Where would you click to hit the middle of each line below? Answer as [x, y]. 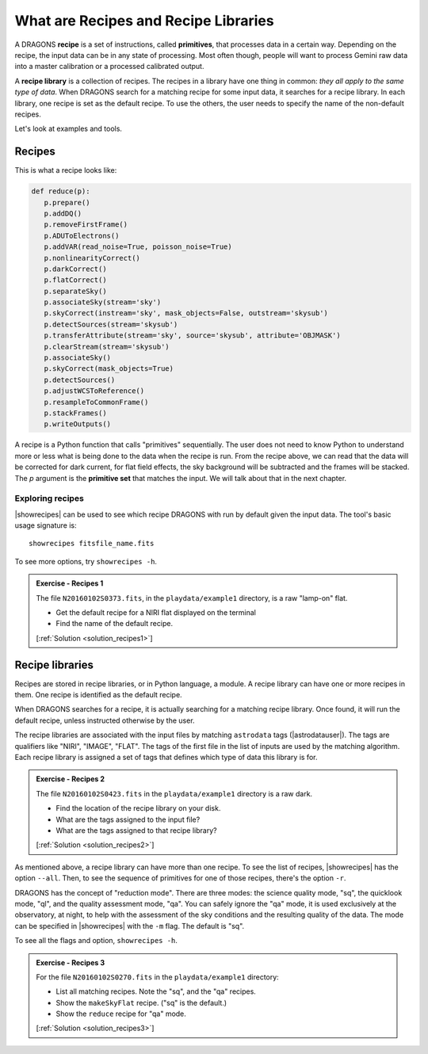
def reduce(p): [61, 191]
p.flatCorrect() [75, 280]
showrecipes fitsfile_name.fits [92, 544]
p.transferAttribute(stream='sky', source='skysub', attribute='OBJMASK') [192, 336]
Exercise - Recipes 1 [70, 583]
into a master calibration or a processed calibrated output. [109, 67]
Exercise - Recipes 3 [71, 962]
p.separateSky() [75, 291]
